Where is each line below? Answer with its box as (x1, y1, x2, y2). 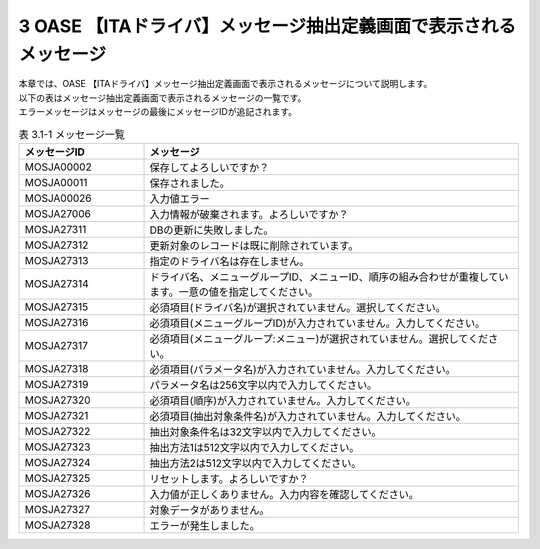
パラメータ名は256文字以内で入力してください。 (149, 378, 378, 392)
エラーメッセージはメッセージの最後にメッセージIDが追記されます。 (18, 106, 298, 118)
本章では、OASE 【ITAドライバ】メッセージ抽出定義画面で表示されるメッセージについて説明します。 (18, 78, 433, 90)
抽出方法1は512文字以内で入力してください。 (149, 440, 360, 454)
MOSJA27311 (24, 222, 87, 236)
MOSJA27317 (24, 338, 89, 352)
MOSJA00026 (24, 191, 92, 205)
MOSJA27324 (24, 455, 91, 469)
